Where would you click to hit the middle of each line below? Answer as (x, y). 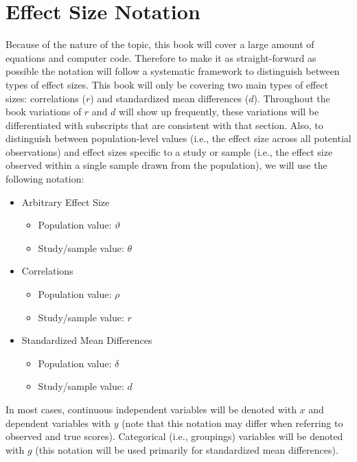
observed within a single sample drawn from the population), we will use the (166, 165)
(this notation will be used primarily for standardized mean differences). (187, 449)
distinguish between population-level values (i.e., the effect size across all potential (178, 138)
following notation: (45, 179)
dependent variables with (58, 423)
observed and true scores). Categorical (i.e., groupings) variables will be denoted (174, 436)
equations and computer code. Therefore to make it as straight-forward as (161, 57)
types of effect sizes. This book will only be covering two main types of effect (167, 84)
